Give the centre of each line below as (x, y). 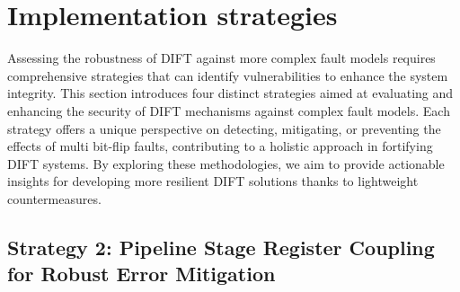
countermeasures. (54, 198)
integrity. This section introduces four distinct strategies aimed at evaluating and (230, 93)
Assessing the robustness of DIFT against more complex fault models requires (221, 58)
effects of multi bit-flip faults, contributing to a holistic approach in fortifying (220, 146)
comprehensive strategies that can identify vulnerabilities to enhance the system (228, 75)
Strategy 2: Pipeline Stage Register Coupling (221, 247)
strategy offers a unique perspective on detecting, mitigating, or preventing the (224, 128)
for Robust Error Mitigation (142, 274)
